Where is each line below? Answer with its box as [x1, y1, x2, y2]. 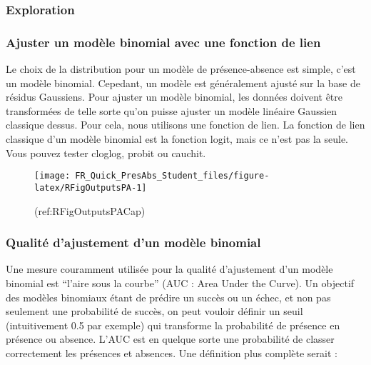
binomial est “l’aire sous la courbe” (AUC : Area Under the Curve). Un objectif [6, 275, 355, 290]
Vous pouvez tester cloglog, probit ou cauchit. [6, 145, 206, 160]
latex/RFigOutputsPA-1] [34, 182, 147, 193]
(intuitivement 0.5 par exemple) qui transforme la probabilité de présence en [6, 317, 340, 332]
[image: [34, 171, 71, 181]
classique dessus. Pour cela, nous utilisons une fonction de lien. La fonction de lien [6, 117, 365, 132]
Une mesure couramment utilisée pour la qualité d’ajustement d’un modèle [6, 261, 333, 276]
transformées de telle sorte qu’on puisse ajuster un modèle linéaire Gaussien [6, 103, 337, 118]
